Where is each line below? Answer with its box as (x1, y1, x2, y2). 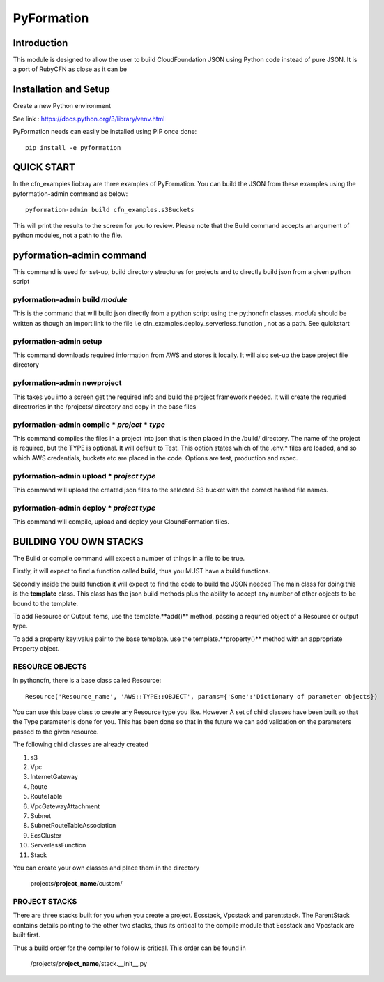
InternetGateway (30, 773, 78, 781)
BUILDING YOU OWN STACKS (13, 536, 144, 547)
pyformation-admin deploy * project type (13, 503, 156, 513)
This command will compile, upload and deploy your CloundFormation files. (13, 518, 230, 526)
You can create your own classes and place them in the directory (13, 863, 200, 872)
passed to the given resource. (13, 727, 99, 736)
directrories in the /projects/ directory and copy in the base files (13, 402, 197, 411)
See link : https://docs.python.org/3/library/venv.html (13, 114, 165, 123)
